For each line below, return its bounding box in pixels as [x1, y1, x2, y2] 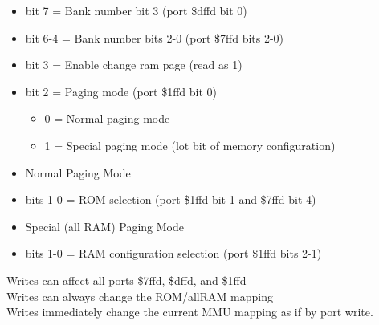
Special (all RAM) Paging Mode [25, 217, 184, 234]
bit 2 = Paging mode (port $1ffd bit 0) [25, 83, 218, 100]
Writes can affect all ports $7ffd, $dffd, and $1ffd [6, 271, 247, 288]
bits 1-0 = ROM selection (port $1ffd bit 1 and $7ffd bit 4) [25, 191, 316, 208]
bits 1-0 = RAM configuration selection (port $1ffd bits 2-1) [25, 245, 322, 262]
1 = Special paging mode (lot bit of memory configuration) [44, 136, 336, 153]
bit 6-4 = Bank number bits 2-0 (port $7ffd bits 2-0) [25, 29, 284, 46]
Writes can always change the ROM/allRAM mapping [6, 287, 273, 304]
